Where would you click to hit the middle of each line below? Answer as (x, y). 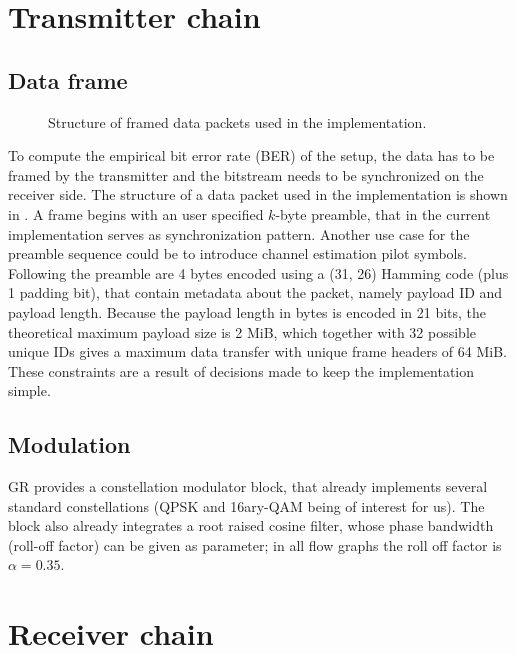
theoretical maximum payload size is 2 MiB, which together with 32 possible (242, 331)
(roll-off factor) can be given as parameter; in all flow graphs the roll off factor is (255, 544)
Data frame (68, 79)
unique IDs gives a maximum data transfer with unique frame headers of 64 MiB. (258, 351)
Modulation (69, 444)
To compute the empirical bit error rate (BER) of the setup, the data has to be (251, 155)
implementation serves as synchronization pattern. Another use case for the (239, 233)
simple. (29, 390)
